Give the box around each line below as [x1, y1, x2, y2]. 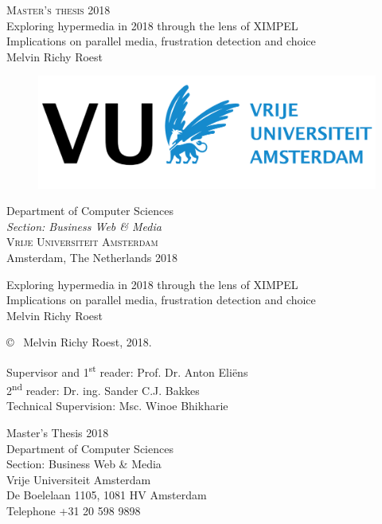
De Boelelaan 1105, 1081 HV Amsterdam [6, 487, 207, 503]
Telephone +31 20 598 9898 [6, 502, 141, 518]
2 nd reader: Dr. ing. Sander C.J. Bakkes [6, 380, 200, 398]
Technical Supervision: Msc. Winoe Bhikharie [6, 397, 228, 414]
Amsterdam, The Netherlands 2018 [6, 248, 177, 265]
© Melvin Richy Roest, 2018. [6, 334, 152, 350]
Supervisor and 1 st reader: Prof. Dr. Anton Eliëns [6, 361, 248, 380]
